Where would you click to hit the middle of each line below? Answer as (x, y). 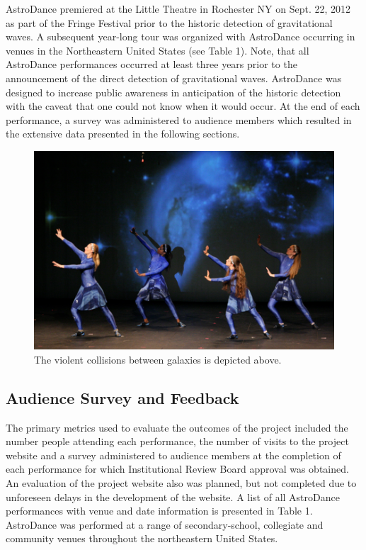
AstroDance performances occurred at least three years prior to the (151, 64)
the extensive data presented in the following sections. (123, 134)
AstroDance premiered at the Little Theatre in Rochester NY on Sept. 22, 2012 (178, 9)
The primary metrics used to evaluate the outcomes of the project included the (177, 427)
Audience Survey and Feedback (122, 397)
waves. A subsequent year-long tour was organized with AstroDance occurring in (181, 37)
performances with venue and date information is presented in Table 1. (159, 511)
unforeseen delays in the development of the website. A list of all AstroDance (173, 496)
